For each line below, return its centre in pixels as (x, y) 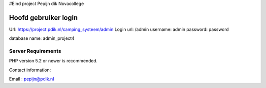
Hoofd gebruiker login (44, 17)
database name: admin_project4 (42, 38)
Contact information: (30, 70)
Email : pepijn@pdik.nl (32, 79)
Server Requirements (35, 51)
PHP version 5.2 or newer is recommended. (53, 61)
